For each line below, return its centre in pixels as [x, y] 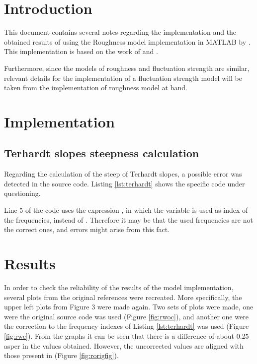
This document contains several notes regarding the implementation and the [120, 32]
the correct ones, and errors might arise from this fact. [87, 229]
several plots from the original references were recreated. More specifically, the [123, 297]
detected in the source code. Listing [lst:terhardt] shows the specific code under [125, 183]
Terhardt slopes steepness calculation [102, 153]
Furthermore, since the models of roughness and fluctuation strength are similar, [127, 68]
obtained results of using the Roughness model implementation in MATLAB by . [127, 41]
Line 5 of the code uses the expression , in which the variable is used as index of [126, 210]
